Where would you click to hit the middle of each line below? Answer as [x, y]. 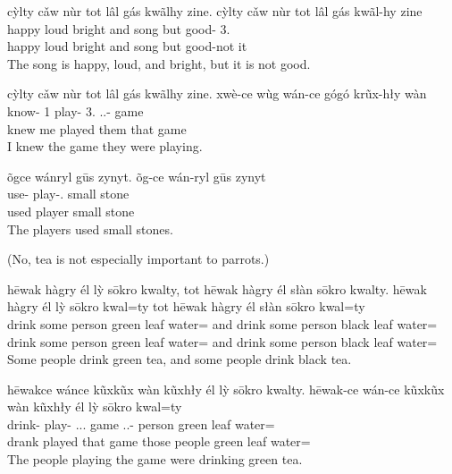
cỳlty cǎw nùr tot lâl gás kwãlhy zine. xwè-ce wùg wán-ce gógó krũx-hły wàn [217, 93]
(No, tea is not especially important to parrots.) [138, 259]
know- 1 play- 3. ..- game [75, 110]
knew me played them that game [97, 128]
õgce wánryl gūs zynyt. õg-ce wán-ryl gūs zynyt [137, 176]
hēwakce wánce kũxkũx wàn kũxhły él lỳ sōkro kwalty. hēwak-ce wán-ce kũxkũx [226, 389]
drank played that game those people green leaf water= [159, 441]
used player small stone [71, 211]
